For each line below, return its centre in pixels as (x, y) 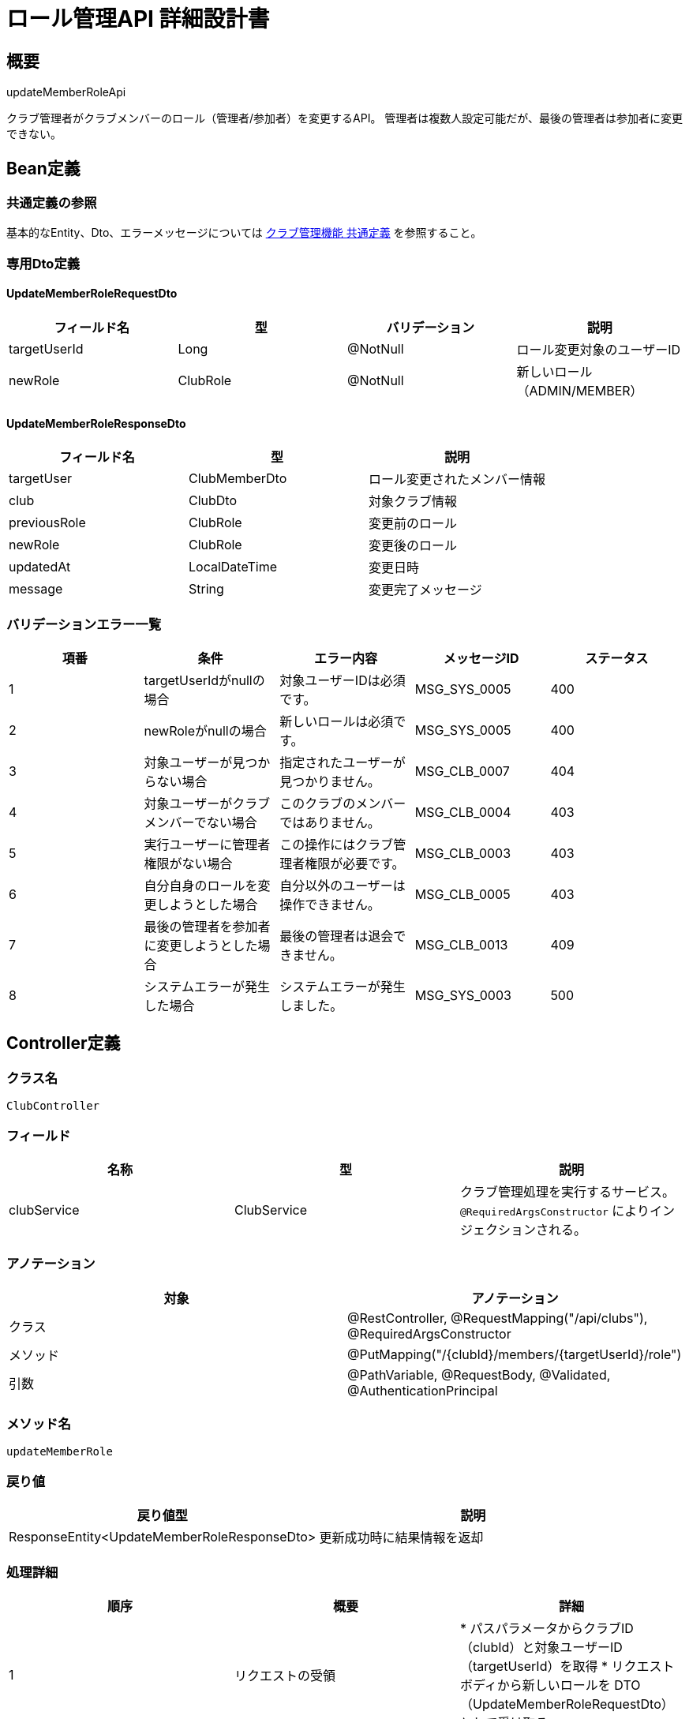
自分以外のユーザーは (343, 885)
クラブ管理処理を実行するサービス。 (567, 1191)
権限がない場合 (188, 863)
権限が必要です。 (355, 863)
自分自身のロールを (201, 885)
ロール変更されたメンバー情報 (457, 479)
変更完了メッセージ (425, 590)
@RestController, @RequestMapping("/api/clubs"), (498, 1318)
